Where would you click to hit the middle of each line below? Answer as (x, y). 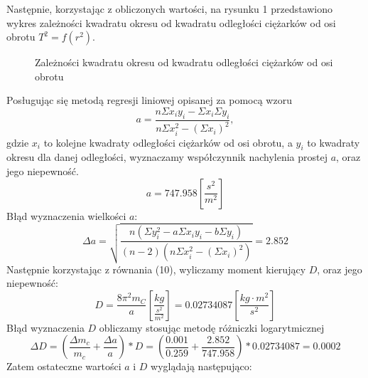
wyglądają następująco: (201, 366)
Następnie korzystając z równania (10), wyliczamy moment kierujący (156, 269)
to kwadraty (334, 142)
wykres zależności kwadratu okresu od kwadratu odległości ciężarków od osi (171, 22)
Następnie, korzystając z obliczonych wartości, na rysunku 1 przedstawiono (170, 9)
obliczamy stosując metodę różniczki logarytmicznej (212, 327)
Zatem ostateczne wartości (64, 366)
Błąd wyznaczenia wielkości (66, 215)
